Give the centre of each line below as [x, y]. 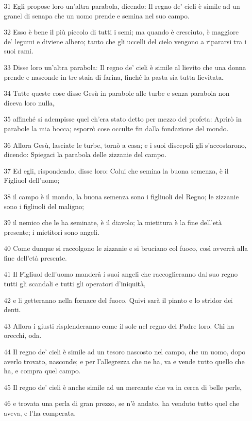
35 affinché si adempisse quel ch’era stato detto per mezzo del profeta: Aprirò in [123, 119]
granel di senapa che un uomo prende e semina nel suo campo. [97, 15]
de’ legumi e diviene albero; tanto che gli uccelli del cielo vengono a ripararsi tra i [125, 41]
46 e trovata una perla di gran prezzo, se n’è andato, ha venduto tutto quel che [122, 403]
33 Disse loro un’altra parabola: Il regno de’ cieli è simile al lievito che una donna [125, 67]
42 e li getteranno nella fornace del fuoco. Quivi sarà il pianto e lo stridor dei [118, 300]
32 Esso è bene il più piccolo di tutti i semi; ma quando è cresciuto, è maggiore [121, 32]
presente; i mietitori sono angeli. [52, 232]
